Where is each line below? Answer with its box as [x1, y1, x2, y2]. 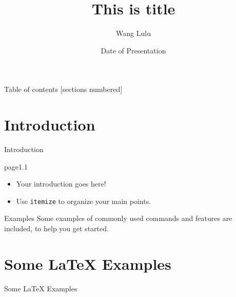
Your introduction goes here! [16, 178, 106, 189]
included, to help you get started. [4, 223, 109, 234]
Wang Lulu [116, 28, 151, 39]
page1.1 [4, 161, 28, 172]
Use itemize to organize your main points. [16, 195, 151, 206]
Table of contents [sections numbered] [4, 84, 123, 95]
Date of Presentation [101, 45, 166, 55]
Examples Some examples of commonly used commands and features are [4, 213, 232, 224]
